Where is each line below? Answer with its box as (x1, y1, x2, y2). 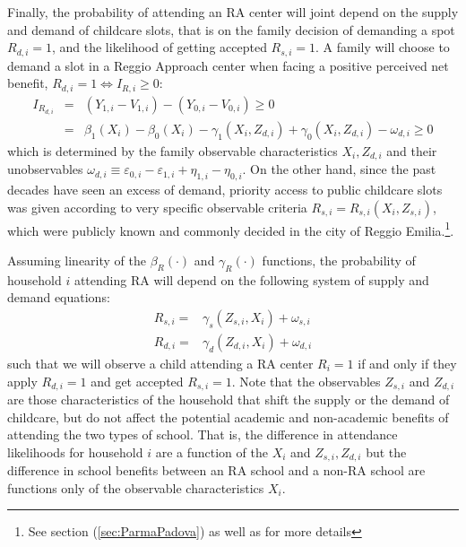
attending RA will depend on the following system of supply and (73, 270, 429, 289)
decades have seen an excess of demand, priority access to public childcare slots (7, 180, 443, 199)
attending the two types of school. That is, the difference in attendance (7, 425, 398, 444)
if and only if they (358, 353, 457, 372)
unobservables (7, 160, 83, 178)
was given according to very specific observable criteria (7, 197, 307, 216)
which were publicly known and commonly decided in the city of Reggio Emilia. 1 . (7, 218, 454, 239)
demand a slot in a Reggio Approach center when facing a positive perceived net (7, 56, 449, 74)
